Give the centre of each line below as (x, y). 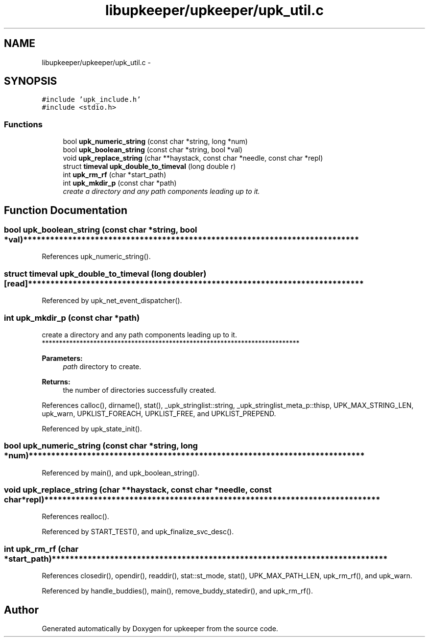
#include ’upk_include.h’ (91, 100)
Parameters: (62, 358)
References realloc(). (75, 517)
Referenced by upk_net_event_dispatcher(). (112, 301)
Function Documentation (66, 210)
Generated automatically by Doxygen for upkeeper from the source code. (160, 629)
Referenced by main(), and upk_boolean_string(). (120, 473)
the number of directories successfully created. (140, 390)
